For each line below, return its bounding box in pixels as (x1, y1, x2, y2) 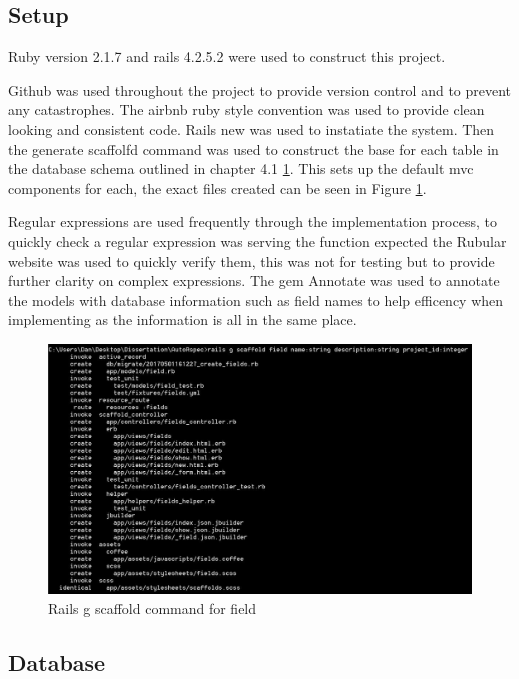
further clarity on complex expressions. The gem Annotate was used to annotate (8, 270, 500, 291)
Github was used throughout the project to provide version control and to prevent (8, 79, 512, 100)
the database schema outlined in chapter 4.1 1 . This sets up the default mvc (8, 158, 474, 179)
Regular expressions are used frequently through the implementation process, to (8, 211, 497, 232)
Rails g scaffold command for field (48, 598, 257, 619)
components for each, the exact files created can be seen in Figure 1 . (8, 177, 427, 198)
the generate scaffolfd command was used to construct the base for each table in (8, 138, 499, 159)
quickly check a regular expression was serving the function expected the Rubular (8, 230, 507, 251)
